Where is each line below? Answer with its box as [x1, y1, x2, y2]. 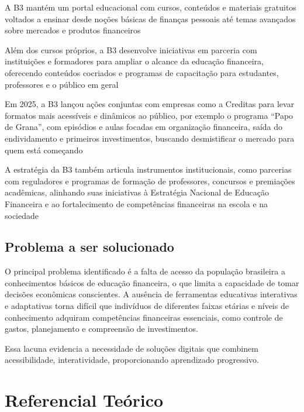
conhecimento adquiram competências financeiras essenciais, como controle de [5, 311, 283, 323]
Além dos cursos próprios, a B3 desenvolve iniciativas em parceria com [5, 43, 257, 56]
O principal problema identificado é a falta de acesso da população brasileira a [5, 265, 285, 277]
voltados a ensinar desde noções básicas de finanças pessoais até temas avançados [5, 12, 296, 25]
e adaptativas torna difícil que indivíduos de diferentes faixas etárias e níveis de [5, 300, 289, 312]
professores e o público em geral [5, 78, 119, 90]
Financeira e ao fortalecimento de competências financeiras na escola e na [5, 197, 268, 210]
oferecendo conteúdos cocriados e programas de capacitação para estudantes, [5, 66, 279, 78]
